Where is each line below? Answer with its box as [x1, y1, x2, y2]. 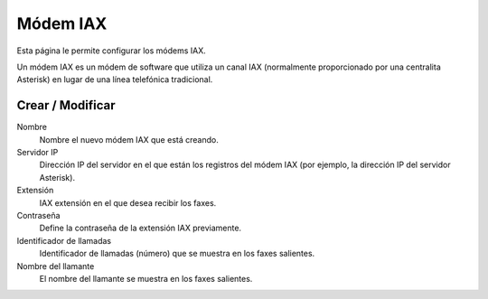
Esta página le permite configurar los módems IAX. [16, 45, 207, 56]
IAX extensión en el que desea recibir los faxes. [39, 197, 217, 208]
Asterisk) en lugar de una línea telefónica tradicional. [16, 74, 213, 85]
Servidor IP [16, 147, 59, 158]
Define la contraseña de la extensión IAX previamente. [39, 222, 242, 234]
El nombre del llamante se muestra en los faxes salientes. [39, 273, 253, 284]
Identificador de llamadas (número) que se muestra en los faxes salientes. [39, 248, 315, 259]
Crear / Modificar [16, 98, 117, 113]
